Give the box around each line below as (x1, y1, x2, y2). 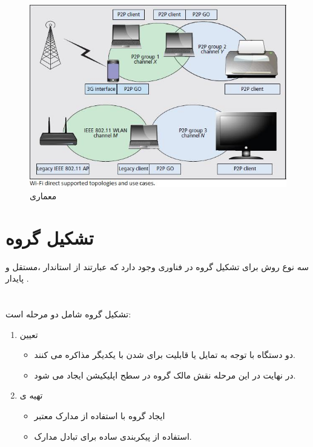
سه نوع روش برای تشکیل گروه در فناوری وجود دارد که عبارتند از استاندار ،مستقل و (5, 260, 309, 273)
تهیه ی (19, 389, 43, 402)
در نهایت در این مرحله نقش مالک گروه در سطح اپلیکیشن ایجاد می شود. (34, 368, 296, 381)
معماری (30, 189, 57, 202)
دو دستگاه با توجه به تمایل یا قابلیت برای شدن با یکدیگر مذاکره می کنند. (34, 348, 295, 361)
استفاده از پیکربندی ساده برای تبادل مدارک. (34, 429, 192, 442)
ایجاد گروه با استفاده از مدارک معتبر (34, 409, 165, 422)
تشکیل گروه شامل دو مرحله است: (5, 308, 131, 320)
